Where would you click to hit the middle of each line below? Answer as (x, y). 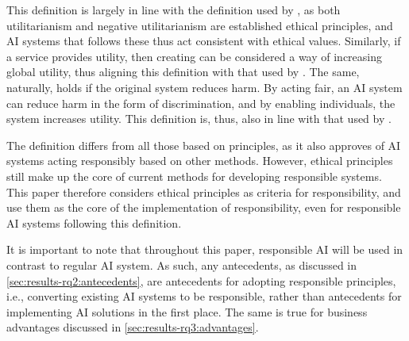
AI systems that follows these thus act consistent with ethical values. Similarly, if (204, 41)
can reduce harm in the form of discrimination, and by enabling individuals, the (201, 103)
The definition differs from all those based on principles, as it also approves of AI (204, 145)
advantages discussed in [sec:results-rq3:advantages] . (133, 327)
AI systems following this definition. (94, 222)
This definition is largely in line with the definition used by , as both (174, 10)
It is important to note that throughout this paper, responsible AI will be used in (205, 249)
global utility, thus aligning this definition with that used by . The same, (183, 72)
